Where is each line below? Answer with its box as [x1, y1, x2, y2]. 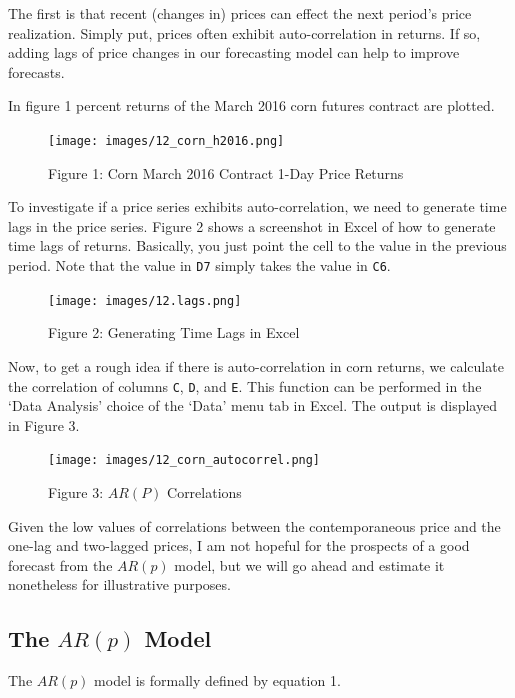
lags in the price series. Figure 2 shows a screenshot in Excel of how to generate [8, 215, 496, 236]
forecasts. [8, 61, 65, 82]
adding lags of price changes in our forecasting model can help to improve [8, 42, 460, 63]
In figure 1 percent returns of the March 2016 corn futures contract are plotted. [8, 95, 495, 116]
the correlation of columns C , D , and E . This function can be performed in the [8, 375, 482, 396]
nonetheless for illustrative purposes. [8, 574, 231, 595]
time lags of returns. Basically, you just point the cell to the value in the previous [8, 235, 507, 256]
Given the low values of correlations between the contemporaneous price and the [8, 515, 501, 536]
